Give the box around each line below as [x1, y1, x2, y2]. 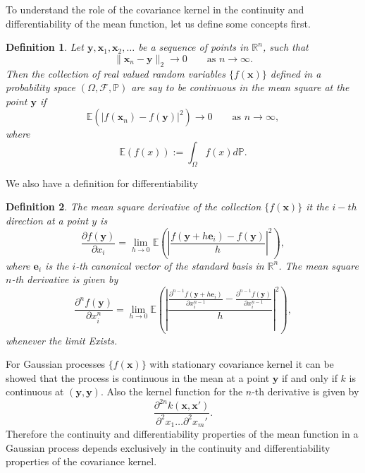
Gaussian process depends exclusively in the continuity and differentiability [6, 440, 330, 455]
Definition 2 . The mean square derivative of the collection [6, 199, 261, 214]
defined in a [270, 66, 321, 80]
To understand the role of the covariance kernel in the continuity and [6, 2, 304, 16]
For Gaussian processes [6, 357, 106, 371]
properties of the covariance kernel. [6, 454, 157, 469]
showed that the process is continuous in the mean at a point [6, 370, 270, 385]
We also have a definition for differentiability [6, 175, 199, 190]
